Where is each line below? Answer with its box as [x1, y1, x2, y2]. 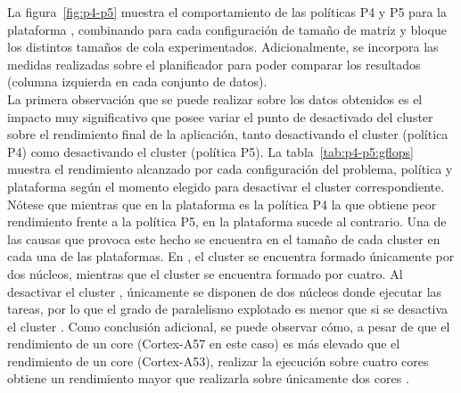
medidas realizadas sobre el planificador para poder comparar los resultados [7, 54, 421, 73]
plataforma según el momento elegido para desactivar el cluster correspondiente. [7, 176, 445, 195]
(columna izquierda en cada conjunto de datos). [7, 72, 268, 91]
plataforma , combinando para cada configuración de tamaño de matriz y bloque [7, 20, 447, 38]
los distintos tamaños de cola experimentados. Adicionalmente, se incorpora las [7, 37, 439, 56]
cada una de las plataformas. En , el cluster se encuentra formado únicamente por [7, 247, 455, 266]
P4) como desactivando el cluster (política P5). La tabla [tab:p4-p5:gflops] [7, 142, 414, 160]
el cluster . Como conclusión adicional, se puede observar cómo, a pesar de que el [7, 316, 450, 335]
